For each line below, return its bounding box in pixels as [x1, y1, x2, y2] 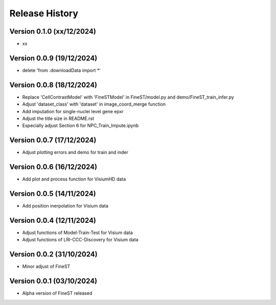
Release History [9, 8, 79, 19]
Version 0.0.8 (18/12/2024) [9, 81, 98, 89]
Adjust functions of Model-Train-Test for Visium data [22, 230, 133, 236]
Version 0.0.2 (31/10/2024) [9, 250, 98, 259]
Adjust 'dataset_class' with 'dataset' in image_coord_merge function [22, 101, 166, 107]
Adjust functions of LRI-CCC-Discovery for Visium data [22, 237, 139, 243]
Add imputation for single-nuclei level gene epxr [22, 108, 124, 114]
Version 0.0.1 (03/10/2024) [9, 277, 98, 286]
